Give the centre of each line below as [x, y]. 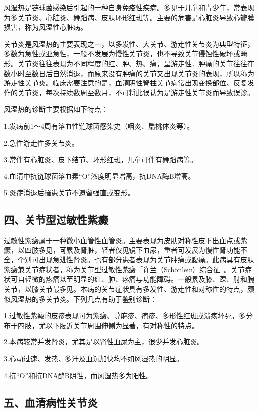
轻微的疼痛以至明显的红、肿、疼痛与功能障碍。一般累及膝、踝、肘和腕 [139, 279]
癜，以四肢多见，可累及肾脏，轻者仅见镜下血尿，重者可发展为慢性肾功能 [122, 250]
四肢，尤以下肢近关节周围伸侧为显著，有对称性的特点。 [108, 325]
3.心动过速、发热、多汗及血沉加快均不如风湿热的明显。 [94, 359]
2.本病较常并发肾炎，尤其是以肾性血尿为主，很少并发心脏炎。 [104, 342]
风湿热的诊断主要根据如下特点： [56, 109]
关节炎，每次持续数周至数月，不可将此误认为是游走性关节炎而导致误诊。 [136, 92]
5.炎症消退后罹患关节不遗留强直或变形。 [69, 193]
